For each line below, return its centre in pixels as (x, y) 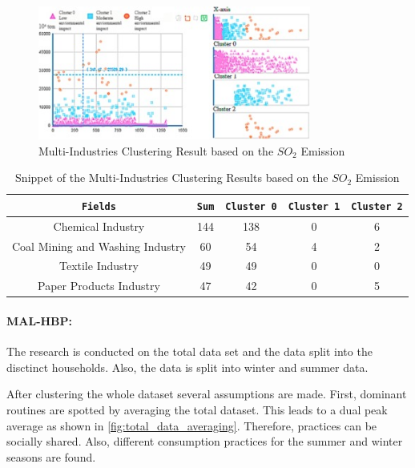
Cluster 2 (377, 206)
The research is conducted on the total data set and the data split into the (189, 351)
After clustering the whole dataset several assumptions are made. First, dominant (207, 394)
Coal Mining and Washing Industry (99, 246)
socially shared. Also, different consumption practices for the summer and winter (205, 441)
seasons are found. (51, 456)
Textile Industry (99, 266)
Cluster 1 (314, 206)
